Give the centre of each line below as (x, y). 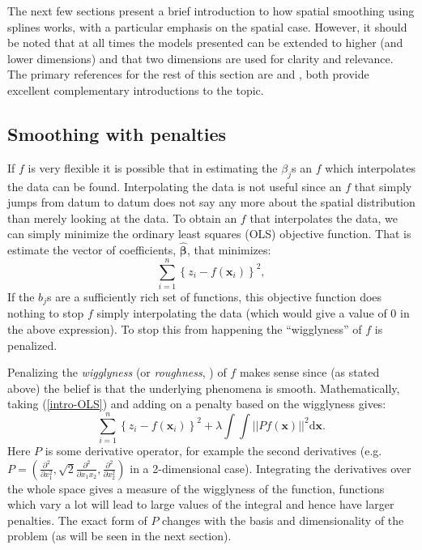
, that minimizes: (229, 250)
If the (21, 296)
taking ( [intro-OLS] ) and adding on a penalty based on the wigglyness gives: (197, 404)
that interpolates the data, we (324, 217)
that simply (383, 186)
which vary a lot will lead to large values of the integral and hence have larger (201, 504)
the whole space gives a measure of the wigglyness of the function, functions (196, 488)
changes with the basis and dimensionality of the (283, 520)
